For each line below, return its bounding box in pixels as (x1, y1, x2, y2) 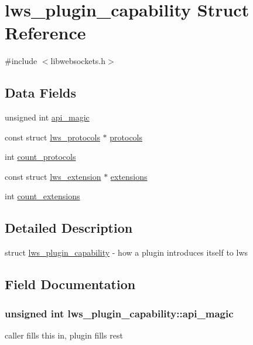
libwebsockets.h (50, 55, 106, 67)
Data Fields (5, 83, 77, 102)
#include (5, 55, 37, 67)
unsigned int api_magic (5, 111, 90, 123)
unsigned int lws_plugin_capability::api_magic (5, 306, 234, 320)
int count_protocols (5, 150, 76, 163)
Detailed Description (5, 219, 133, 237)
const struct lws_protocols (5, 130, 100, 143)
